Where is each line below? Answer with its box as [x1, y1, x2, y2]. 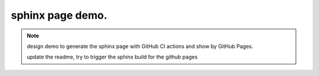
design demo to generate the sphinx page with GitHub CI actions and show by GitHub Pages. [27, 43, 253, 50]
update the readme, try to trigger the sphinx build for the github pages [27, 53, 198, 61]
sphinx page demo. [11, 9, 108, 22]
